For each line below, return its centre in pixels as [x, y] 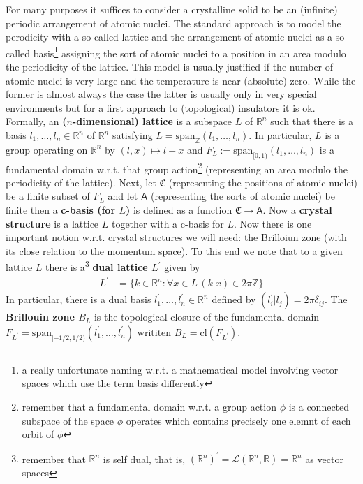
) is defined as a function [179, 210]
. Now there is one [273, 223]
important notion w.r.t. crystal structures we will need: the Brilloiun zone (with [176, 237]
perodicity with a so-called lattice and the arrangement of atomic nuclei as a [169, 37]
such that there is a [312, 121]
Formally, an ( [36, 121]
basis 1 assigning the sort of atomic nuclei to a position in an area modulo [190, 52]
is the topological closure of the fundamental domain [207, 317]
